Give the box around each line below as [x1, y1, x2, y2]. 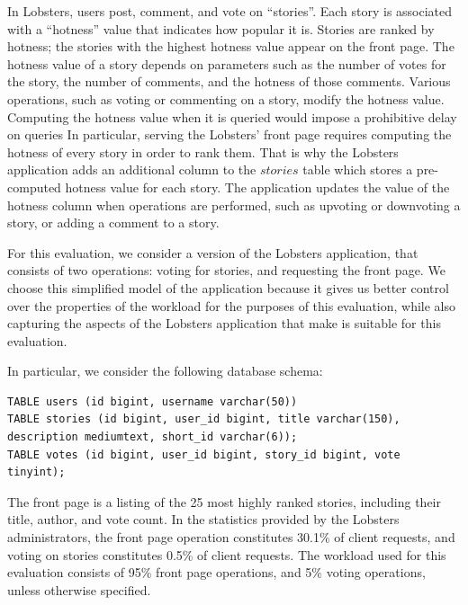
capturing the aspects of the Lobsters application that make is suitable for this [7, 314, 441, 333]
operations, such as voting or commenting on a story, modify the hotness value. [7, 89, 445, 108]
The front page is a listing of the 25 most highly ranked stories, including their [7, 492, 442, 511]
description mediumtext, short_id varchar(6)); [7, 431, 298, 444]
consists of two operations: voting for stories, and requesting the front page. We [7, 261, 445, 280]
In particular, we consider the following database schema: [7, 361, 323, 380]
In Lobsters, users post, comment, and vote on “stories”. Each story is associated [7, 2, 453, 20]
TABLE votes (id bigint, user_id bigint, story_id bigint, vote [7, 448, 400, 461]
